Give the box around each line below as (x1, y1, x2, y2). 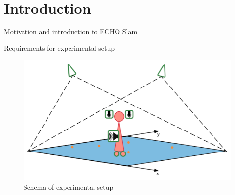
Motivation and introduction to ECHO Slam (4, 26, 138, 37)
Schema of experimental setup (23, 182, 114, 192)
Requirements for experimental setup (4, 43, 115, 53)
